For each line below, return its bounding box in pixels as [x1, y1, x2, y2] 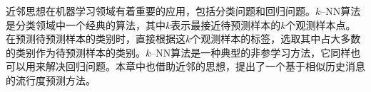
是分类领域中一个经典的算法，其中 [6, 17, 166, 32]
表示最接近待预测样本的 [171, 17, 281, 32]
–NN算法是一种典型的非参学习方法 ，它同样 [151, 45, 351, 59]
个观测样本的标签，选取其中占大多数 [190, 31, 361, 46]
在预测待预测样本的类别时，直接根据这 [6, 31, 185, 46]
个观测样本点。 [285, 17, 356, 32]
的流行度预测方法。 [6, 72, 96, 87]
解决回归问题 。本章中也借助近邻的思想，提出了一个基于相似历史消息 [45, 59, 365, 74]
